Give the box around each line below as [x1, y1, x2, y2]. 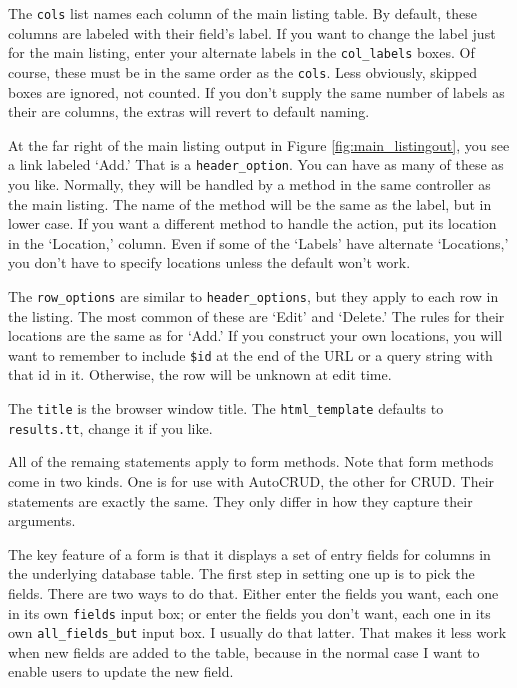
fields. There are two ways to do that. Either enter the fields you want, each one [8, 582, 499, 603]
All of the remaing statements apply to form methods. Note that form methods [8, 451, 494, 472]
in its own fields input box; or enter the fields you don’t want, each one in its [8, 602, 491, 623]
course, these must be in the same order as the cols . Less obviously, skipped [8, 61, 478, 82]
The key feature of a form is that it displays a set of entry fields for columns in [8, 543, 491, 564]
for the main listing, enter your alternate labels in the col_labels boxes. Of [8, 42, 475, 63]
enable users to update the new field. [8, 661, 234, 682]
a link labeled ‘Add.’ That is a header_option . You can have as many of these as [8, 154, 504, 175]
